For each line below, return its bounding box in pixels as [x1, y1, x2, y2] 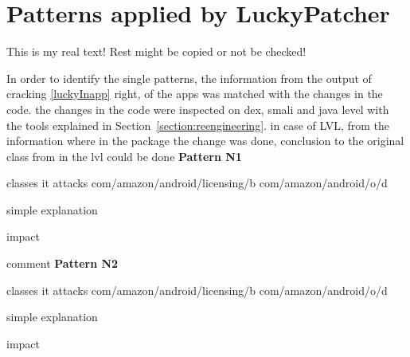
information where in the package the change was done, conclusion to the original [6, 132, 404, 149]
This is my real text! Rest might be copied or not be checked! [6, 43, 307, 60]
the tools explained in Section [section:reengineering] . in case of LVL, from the [6, 116, 390, 133]
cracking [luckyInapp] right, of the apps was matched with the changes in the [6, 85, 383, 102]
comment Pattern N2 [6, 255, 119, 272]
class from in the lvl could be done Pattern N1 [6, 147, 242, 164]
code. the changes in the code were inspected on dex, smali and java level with [6, 100, 389, 117]
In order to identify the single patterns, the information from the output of [6, 69, 372, 86]
